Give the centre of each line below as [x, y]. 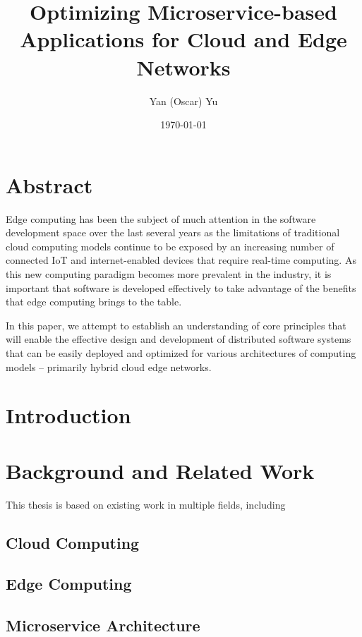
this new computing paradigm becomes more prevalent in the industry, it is [169, 274]
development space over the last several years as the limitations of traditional [173, 232]
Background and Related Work [160, 470]
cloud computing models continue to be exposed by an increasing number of [170, 246]
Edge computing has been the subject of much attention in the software [161, 218]
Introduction [68, 415]
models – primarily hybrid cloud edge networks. [109, 366]
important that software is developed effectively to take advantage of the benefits [181, 287]
